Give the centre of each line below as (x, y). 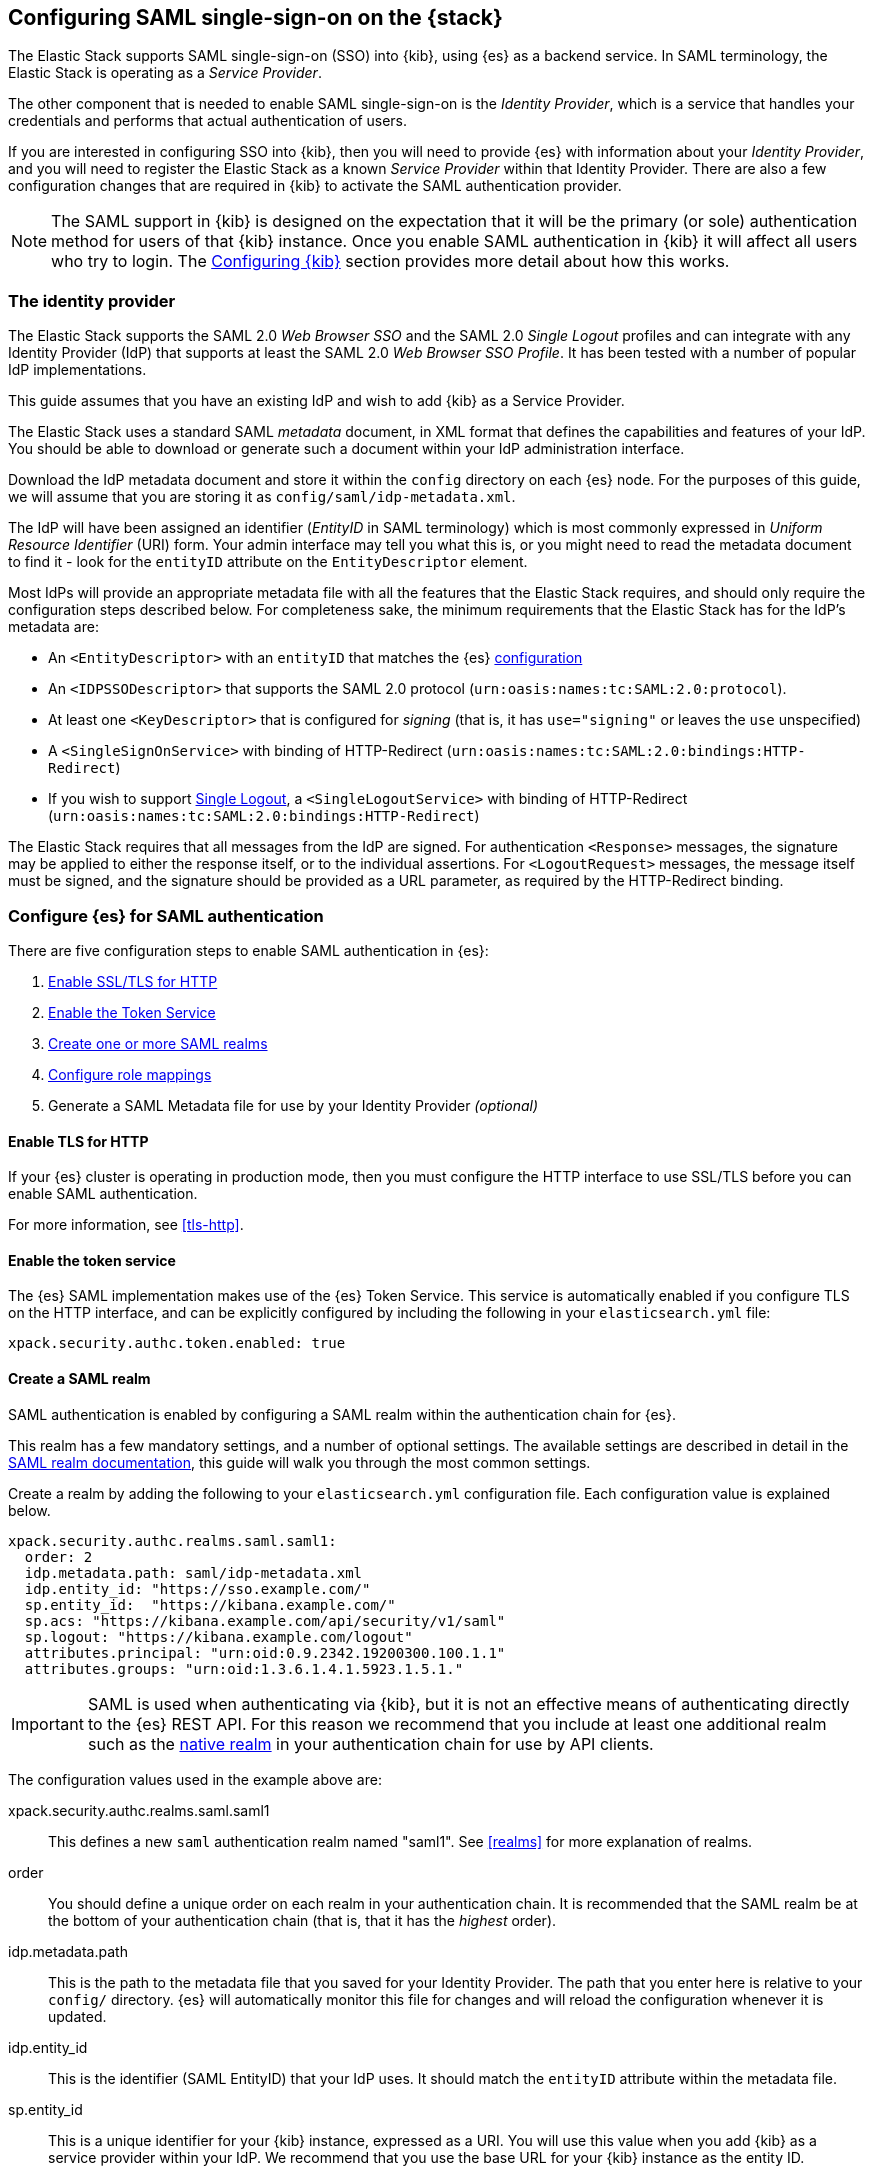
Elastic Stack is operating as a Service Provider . (165, 73)
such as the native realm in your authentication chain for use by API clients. (370, 1743)
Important (47, 1723)
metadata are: (53, 627)
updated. (77, 2016)
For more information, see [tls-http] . (126, 1225)
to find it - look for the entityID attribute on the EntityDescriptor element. (268, 562)
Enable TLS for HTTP (78, 1141)
